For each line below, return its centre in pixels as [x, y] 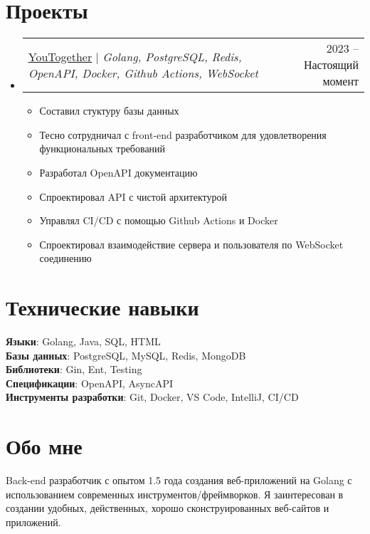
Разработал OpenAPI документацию [118, 172]
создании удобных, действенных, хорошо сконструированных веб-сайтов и [168, 508]
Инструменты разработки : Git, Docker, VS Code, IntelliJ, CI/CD [152, 397]
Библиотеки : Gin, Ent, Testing [74, 369]
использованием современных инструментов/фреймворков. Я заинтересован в [175, 494]
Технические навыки [102, 307]
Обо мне [44, 446]
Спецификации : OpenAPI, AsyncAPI [90, 383]
